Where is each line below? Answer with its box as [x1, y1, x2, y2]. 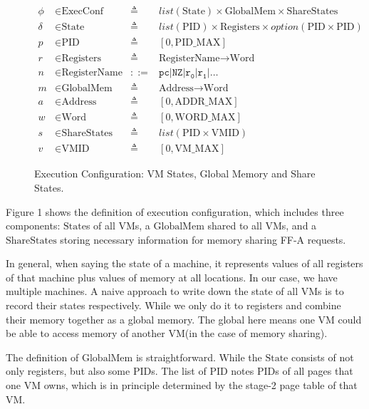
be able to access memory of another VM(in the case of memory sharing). [6, 326, 328, 341]
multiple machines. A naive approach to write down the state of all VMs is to [6, 284, 344, 299]
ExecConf [61, 6, 103, 17]
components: [6, 218, 61, 233]
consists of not [291, 349, 354, 364]
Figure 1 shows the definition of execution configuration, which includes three [6, 204, 344, 219]
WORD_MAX [175, 113, 236, 123]
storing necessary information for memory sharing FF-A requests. [60, 232, 346, 247]
